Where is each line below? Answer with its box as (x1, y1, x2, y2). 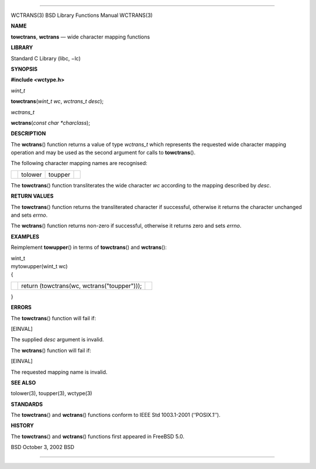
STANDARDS (11, 400, 43, 408)
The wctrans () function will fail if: (11, 347, 91, 354)
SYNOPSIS (11, 65, 38, 73)
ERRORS (11, 304, 32, 311)
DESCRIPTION (11, 130, 46, 137)
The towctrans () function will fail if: (11, 314, 97, 321)
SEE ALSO (11, 379, 36, 386)
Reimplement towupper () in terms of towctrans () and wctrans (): (11, 244, 167, 251)
